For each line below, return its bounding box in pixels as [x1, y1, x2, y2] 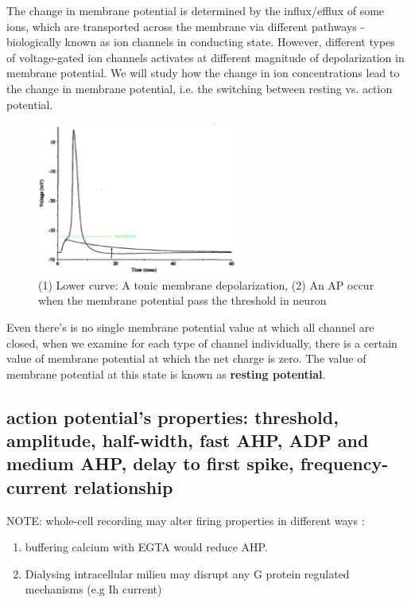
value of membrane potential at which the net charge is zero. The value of [6, 350, 366, 367]
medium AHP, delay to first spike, [6, 451, 294, 476]
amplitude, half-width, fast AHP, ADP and [6, 428, 369, 453]
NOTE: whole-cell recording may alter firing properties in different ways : [6, 512, 365, 528]
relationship [74, 474, 173, 499]
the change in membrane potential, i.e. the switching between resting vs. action [6, 80, 393, 96]
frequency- [300, 451, 389, 476]
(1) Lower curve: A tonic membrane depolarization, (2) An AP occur [38, 276, 374, 293]
